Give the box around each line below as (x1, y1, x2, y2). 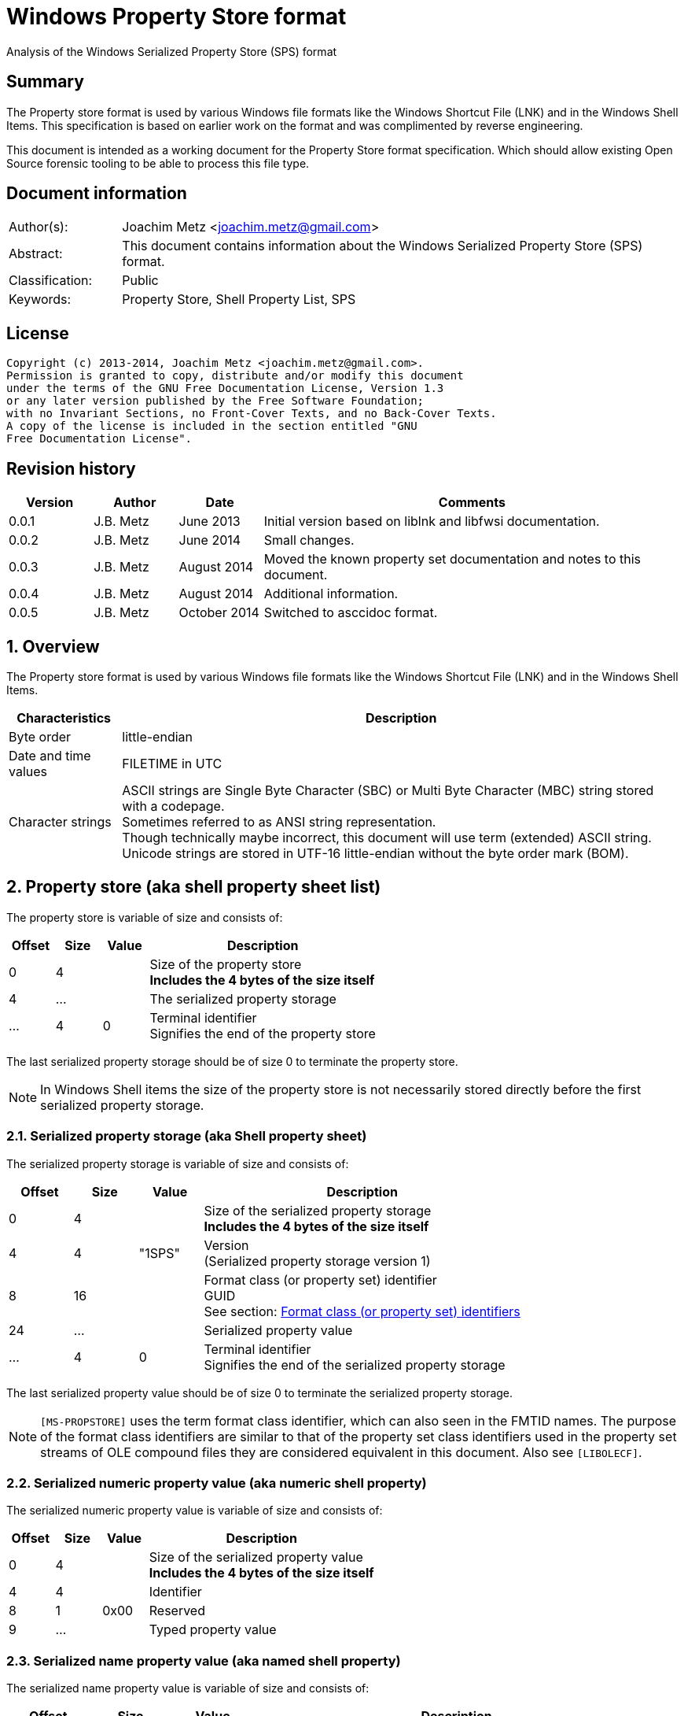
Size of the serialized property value (149, 1549, 363, 1566)
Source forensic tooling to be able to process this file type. (6, 156, 310, 170)
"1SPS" (138, 1244, 180, 1261)
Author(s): (9, 219, 68, 235)
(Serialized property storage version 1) (204, 1252, 431, 1269)
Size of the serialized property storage (204, 1202, 432, 1219)
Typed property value (149, 1622, 277, 1638)
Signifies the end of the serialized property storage (204, 1356, 506, 1373)
